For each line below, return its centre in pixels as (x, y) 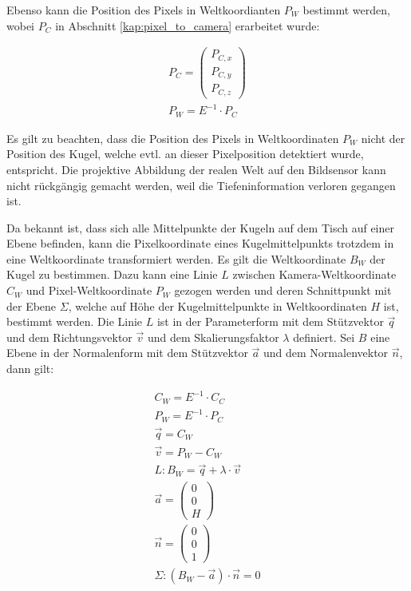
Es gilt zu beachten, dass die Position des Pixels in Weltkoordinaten (173, 138)
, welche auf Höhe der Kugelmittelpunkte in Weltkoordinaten (217, 305)
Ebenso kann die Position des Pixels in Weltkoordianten (144, 10)
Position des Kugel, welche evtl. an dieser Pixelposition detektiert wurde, (185, 154)
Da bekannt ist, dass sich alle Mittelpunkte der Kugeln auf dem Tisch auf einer (200, 227)
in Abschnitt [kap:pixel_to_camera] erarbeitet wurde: (188, 25)
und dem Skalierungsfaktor (213, 337)
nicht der (383, 138)
